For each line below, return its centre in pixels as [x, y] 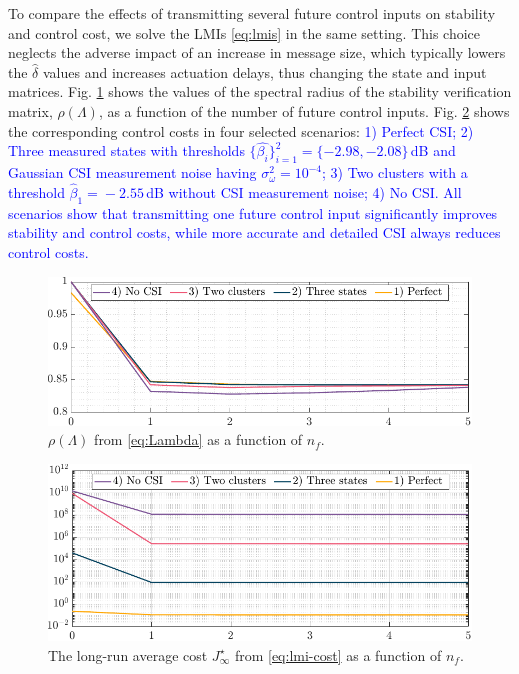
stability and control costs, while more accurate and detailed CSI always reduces [254, 232]
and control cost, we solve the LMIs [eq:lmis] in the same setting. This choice [244, 32]
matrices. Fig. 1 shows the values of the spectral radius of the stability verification [260, 91]
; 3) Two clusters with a [395, 172]
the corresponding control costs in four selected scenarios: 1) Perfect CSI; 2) [241, 130]
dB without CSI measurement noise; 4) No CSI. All [304, 191]
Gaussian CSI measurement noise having [132, 172]
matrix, [30, 110]
